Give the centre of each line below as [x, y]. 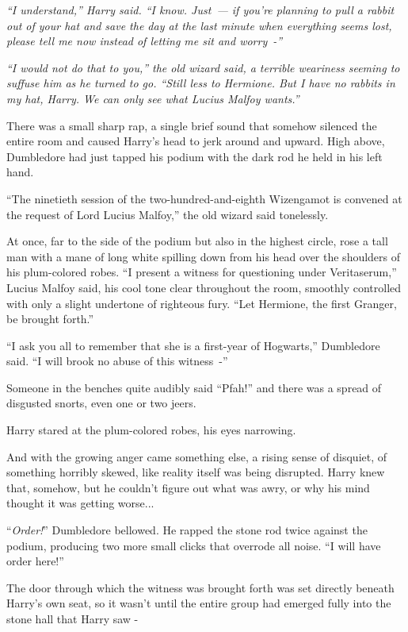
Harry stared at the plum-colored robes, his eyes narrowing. [151, 430]
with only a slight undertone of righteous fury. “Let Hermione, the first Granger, [202, 303]
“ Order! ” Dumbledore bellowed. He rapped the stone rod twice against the [187, 530]
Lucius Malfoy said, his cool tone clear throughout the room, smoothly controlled [204, 287]
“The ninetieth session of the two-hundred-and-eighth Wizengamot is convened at [204, 198]
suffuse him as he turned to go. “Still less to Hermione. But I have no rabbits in [201, 83]
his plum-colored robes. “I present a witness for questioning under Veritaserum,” [202, 272]
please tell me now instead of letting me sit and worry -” [145, 41]
